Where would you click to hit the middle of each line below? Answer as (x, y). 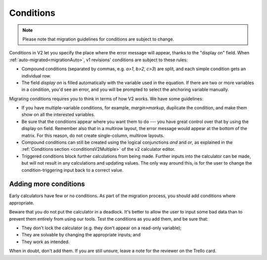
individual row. (36, 76)
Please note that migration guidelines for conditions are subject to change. (98, 39)
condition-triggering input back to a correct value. (72, 170)
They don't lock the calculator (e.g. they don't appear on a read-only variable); (102, 228)
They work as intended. (45, 242)
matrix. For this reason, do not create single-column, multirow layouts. (93, 135)
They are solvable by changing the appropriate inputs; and (81, 235)
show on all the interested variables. (58, 115)
